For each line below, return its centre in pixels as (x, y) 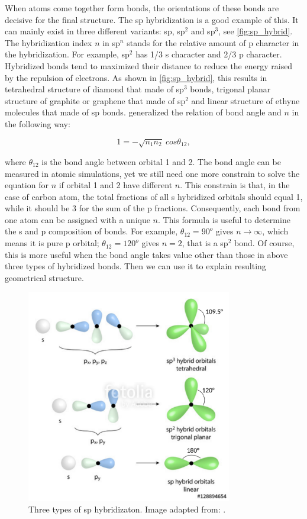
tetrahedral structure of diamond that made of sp (94, 89)
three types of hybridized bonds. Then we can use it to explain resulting (135, 266)
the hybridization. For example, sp (67, 54)
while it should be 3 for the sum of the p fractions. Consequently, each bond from (153, 208)
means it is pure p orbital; (52, 243)
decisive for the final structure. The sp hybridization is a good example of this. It (152, 19)
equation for (27, 185)
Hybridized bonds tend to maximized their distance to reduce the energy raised (149, 65)
